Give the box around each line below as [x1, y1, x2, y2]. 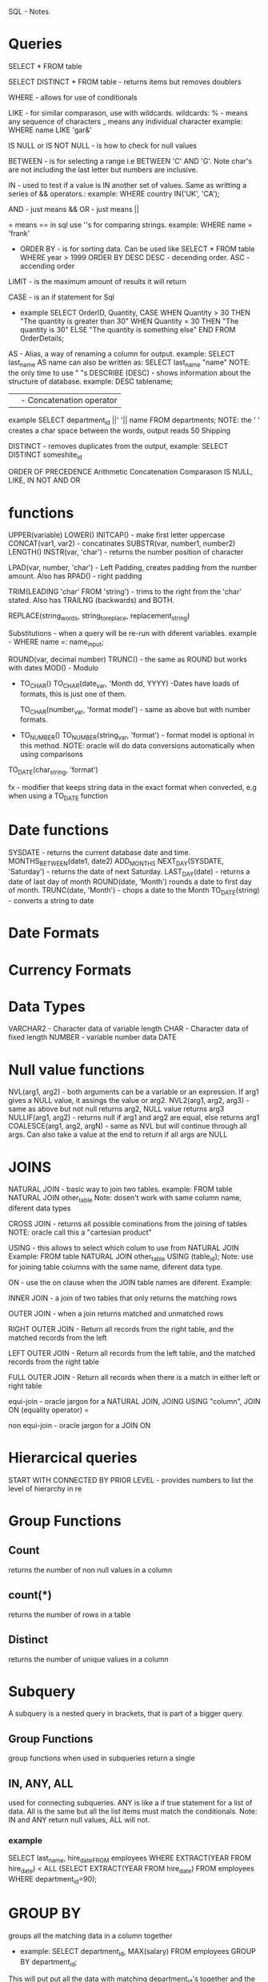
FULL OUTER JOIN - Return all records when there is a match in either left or [8, 1372, 261, 1382]
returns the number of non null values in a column [8, 1565, 173, 1574]
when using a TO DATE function [8, 791, 109, 802]
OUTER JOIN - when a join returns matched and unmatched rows [8, 1308, 224, 1318]
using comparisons [19, 750, 84, 759]
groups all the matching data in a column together [8, 1931, 173, 1940]
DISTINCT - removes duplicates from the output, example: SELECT [8, 441, 229, 450]
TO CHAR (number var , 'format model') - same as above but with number [19, 704, 250, 716]
